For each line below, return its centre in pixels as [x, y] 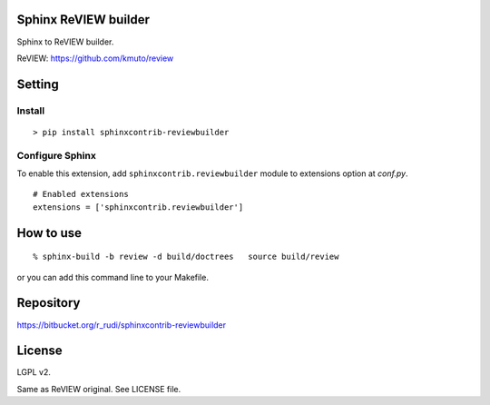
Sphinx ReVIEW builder [83, 20]
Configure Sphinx [57, 155]
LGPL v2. [34, 372]
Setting [38, 84]
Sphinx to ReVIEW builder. [65, 42]
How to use [49, 233]
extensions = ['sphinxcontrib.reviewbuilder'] [138, 207]
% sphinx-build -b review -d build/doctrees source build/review [186, 257]
